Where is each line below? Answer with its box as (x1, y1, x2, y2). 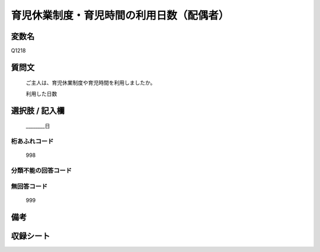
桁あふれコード (11, 137, 54, 146)
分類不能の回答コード (11, 166, 72, 175)
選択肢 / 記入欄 (11, 105, 65, 115)
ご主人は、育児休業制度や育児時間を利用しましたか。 (25, 79, 156, 86)
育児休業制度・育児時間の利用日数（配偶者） (11, 9, 229, 22)
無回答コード (11, 182, 48, 190)
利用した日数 (25, 90, 57, 97)
